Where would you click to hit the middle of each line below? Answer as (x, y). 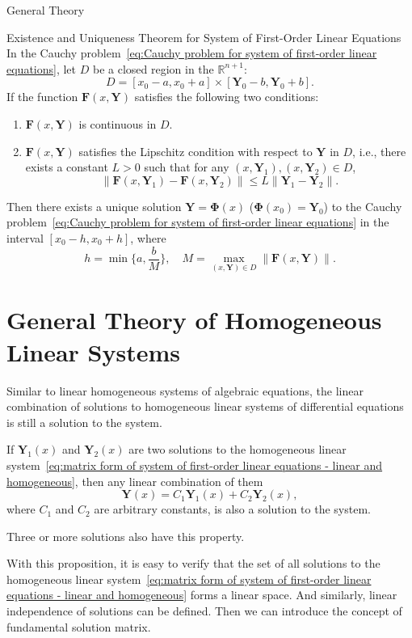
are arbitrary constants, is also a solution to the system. (232, 509)
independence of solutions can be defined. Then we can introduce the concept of (204, 611)
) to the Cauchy (363, 206)
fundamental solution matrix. (79, 626)
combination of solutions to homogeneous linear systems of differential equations (205, 406)
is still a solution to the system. (84, 422)
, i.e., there (379, 151)
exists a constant (67, 167)
